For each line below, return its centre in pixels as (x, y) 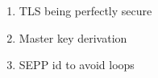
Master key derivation (73, 37)
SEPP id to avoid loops (77, 65)
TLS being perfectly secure (85, 10)
